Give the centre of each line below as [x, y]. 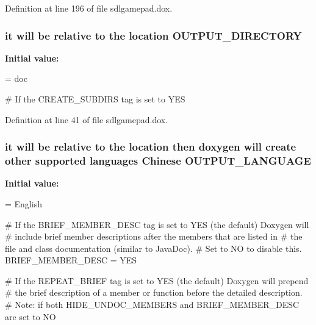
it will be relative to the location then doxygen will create [151, 147]
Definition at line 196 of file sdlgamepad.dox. [89, 8]
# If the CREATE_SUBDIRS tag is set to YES [95, 99]
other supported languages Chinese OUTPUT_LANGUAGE [158, 161]
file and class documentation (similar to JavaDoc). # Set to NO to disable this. [153, 248]
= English [23, 203]
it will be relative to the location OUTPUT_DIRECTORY [153, 35]
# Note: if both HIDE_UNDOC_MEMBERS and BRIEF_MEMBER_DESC [152, 305]
